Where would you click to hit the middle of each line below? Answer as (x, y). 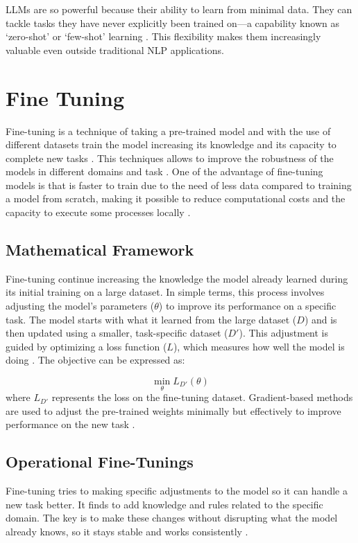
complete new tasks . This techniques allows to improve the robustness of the (170, 158)
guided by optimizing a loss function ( (86, 346)
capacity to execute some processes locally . (98, 212)
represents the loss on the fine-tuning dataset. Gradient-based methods (202, 397)
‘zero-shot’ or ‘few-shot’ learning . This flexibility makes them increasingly (163, 36)
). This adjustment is (283, 333)
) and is (321, 319)
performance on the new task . (70, 424)
